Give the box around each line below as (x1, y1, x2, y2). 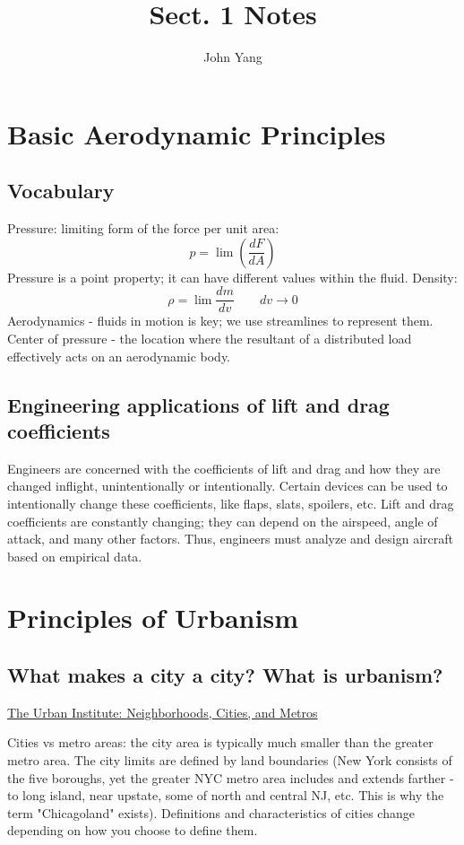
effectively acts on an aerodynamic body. (7, 346, 231, 365)
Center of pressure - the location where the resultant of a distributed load (7, 328, 412, 347)
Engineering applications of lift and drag (7, 390, 390, 418)
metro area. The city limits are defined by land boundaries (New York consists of (7, 751, 452, 770)
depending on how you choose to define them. (7, 821, 258, 840)
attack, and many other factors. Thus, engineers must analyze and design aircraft (7, 529, 453, 548)
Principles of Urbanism (7, 599, 298, 636)
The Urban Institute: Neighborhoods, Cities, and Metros (7, 702, 318, 721)
